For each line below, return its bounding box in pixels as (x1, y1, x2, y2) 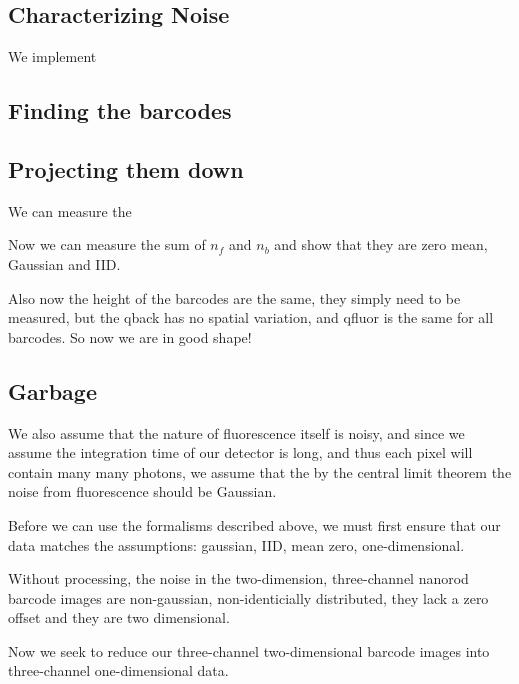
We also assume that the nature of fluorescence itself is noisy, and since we (8, 422, 465, 443)
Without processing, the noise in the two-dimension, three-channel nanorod (8, 568, 469, 589)
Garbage (8, 375, 97, 406)
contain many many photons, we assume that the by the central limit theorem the (8, 461, 512, 482)
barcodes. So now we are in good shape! (8, 326, 252, 347)
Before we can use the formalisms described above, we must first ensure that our (8, 514, 501, 535)
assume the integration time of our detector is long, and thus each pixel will (8, 442, 473, 463)
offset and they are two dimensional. (8, 607, 230, 628)
